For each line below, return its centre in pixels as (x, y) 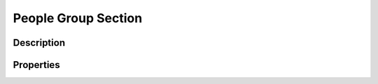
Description (39, 43)
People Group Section (78, 18)
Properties (36, 65)
